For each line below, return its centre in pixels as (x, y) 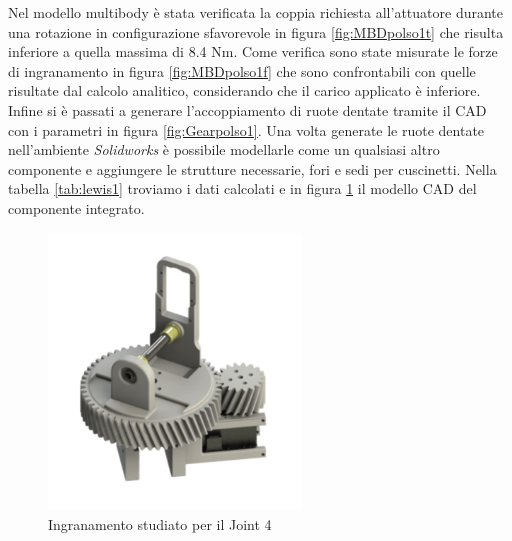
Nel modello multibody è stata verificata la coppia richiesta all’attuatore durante (255, 12)
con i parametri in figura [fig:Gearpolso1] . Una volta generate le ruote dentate (246, 129)
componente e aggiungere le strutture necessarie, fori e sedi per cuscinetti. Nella (252, 168)
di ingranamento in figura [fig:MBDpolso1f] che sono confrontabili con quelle (242, 70)
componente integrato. (76, 207)
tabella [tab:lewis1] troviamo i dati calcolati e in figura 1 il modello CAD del (242, 188)
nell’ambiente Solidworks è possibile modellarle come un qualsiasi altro (224, 149)
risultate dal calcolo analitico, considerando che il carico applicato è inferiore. (244, 90)
